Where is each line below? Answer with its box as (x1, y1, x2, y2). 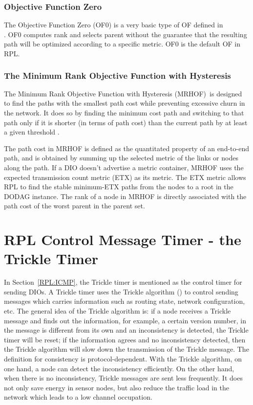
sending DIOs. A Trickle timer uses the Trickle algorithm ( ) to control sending (4, 286, 238, 296)
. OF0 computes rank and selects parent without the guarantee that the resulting (4, 29, 247, 39)
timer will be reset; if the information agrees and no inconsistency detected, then (4, 334, 246, 344)
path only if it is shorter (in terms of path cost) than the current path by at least (4, 117, 248, 127)
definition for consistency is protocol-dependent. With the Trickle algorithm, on (4, 354, 242, 363)
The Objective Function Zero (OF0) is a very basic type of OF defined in (4, 20, 223, 30)
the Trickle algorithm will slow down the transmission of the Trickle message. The (4, 344, 249, 354)
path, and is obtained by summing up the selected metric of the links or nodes (4, 153, 238, 163)
